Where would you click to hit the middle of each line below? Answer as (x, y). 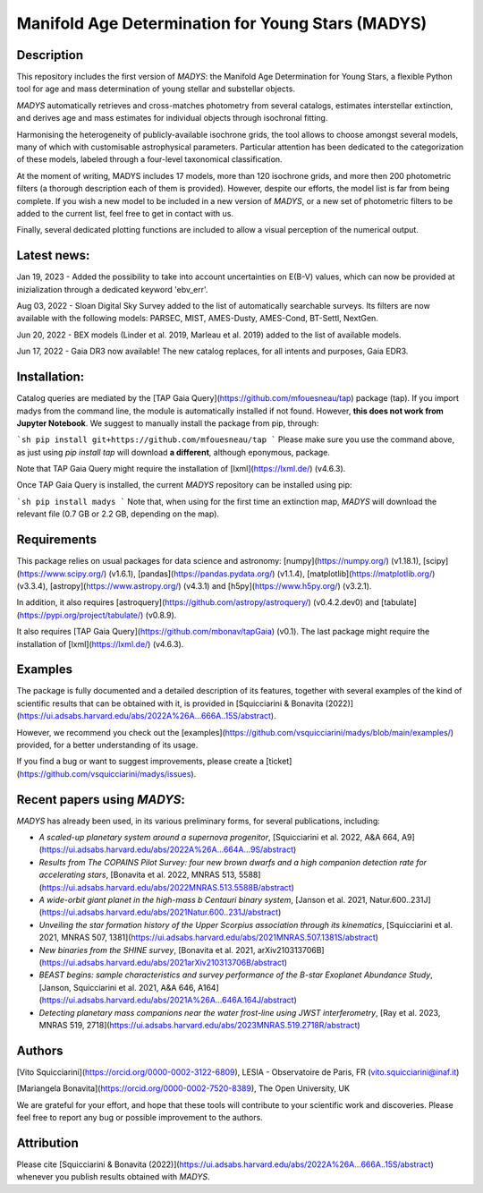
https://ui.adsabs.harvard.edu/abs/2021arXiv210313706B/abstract (163, 962)
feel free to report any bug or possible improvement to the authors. (140, 1117)
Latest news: (53, 256)
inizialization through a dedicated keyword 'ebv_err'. (112, 289)
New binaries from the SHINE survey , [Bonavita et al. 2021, (147, 950)
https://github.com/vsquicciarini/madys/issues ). (108, 773)
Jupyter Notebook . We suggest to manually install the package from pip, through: (168, 423)
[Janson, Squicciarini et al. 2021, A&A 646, (117, 987)
